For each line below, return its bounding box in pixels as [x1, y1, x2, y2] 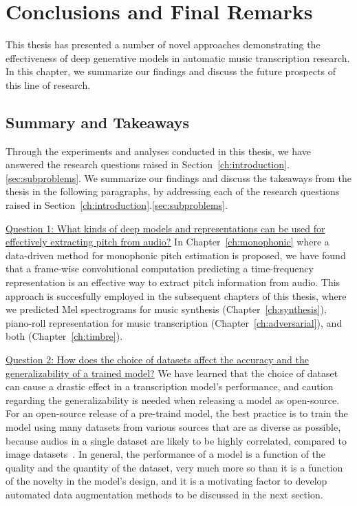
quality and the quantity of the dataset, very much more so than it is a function [6, 460, 343, 474]
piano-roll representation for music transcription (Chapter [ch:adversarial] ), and [6, 315, 343, 330]
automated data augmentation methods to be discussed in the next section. [6, 487, 323, 501]
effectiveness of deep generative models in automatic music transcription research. [6, 50, 350, 65]
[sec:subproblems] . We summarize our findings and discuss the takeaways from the [6, 170, 351, 185]
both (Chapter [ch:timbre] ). [6, 329, 123, 343]
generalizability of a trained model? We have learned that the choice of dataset [6, 365, 338, 380]
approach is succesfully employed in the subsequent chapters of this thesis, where [6, 288, 347, 303]
